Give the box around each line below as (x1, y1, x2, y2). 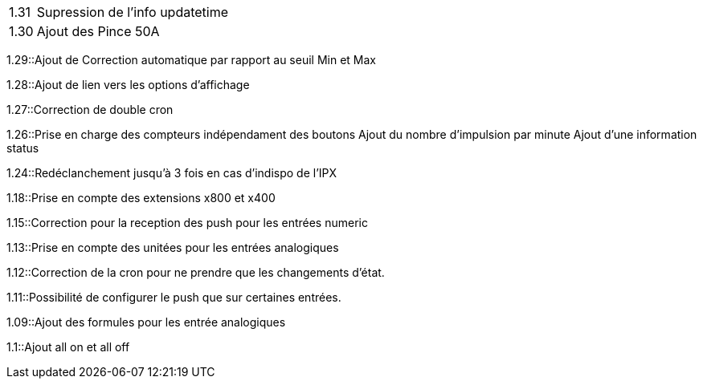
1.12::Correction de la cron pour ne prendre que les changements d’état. (6, 265, 385, 279)
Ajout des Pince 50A (36, 23, 160, 39)
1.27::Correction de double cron (6, 103, 174, 116)
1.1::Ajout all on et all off (6, 340, 130, 354)
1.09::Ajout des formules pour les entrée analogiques (6, 315, 286, 329)
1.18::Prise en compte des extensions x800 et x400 (6, 191, 276, 205)
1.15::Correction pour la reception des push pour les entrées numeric (6, 216, 368, 229)
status (6, 141, 39, 155)
